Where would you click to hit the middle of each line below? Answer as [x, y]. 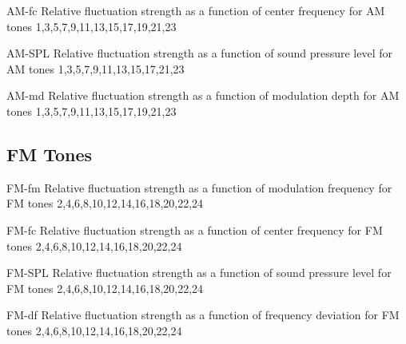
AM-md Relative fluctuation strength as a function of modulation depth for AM [203, 95]
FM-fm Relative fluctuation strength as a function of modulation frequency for [199, 187]
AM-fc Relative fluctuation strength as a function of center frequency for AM [196, 10]
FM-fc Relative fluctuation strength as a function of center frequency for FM [195, 229]
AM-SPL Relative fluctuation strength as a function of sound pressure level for [200, 53]
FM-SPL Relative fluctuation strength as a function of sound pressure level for [199, 273]
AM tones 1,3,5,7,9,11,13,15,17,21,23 [96, 68]
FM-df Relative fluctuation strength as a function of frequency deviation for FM [203, 315]
